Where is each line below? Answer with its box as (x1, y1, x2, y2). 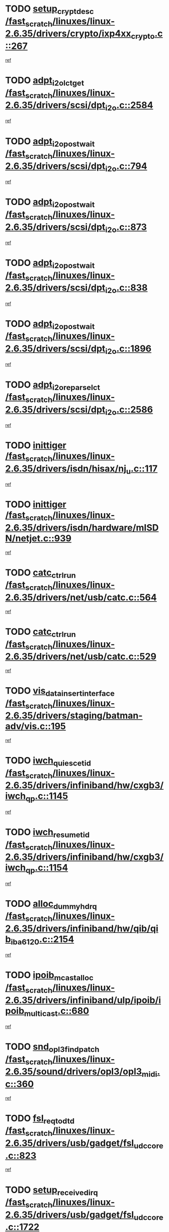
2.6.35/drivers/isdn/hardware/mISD (5, 522, 159, 533)
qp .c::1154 (25, 862, 68, 875)
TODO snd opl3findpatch (5, 1041, 100, 1054)
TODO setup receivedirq (5, 1184, 98, 1197)
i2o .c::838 (105, 282, 148, 295)
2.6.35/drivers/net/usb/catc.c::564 (5, 592, 157, 603)
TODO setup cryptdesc (5, 3, 94, 16)
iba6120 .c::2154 (11, 933, 74, 946)
